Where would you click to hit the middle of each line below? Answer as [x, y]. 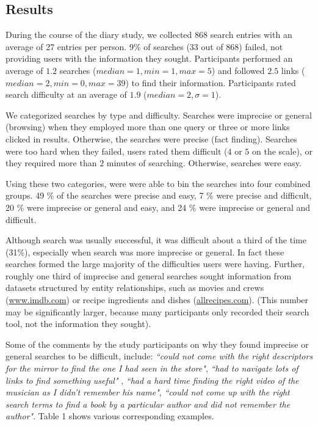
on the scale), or [282, 151]
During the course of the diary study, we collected [99, 35]
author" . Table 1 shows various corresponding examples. [110, 416]
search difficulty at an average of [66, 94]
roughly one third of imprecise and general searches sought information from [149, 275]
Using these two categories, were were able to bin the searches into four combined [158, 183]
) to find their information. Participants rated [211, 82]
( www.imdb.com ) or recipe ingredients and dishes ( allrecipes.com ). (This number [157, 300]
